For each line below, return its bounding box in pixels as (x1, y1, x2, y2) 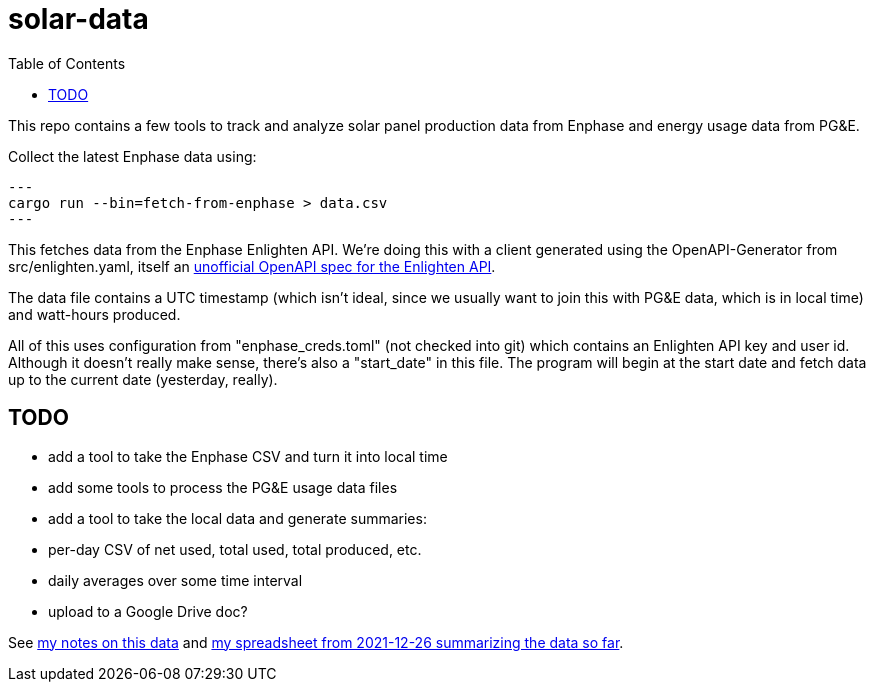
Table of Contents (8, 54, 126, 72)
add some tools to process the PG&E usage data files (48, 478, 398, 496)
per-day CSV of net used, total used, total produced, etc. (48, 540, 422, 558)
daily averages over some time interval (48, 571, 303, 589)
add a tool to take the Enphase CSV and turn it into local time (48, 447, 448, 465)
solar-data (8, 2, 149, 36)
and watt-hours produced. (8, 305, 181, 323)
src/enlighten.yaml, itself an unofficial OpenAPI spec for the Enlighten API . (8, 257, 496, 275)
